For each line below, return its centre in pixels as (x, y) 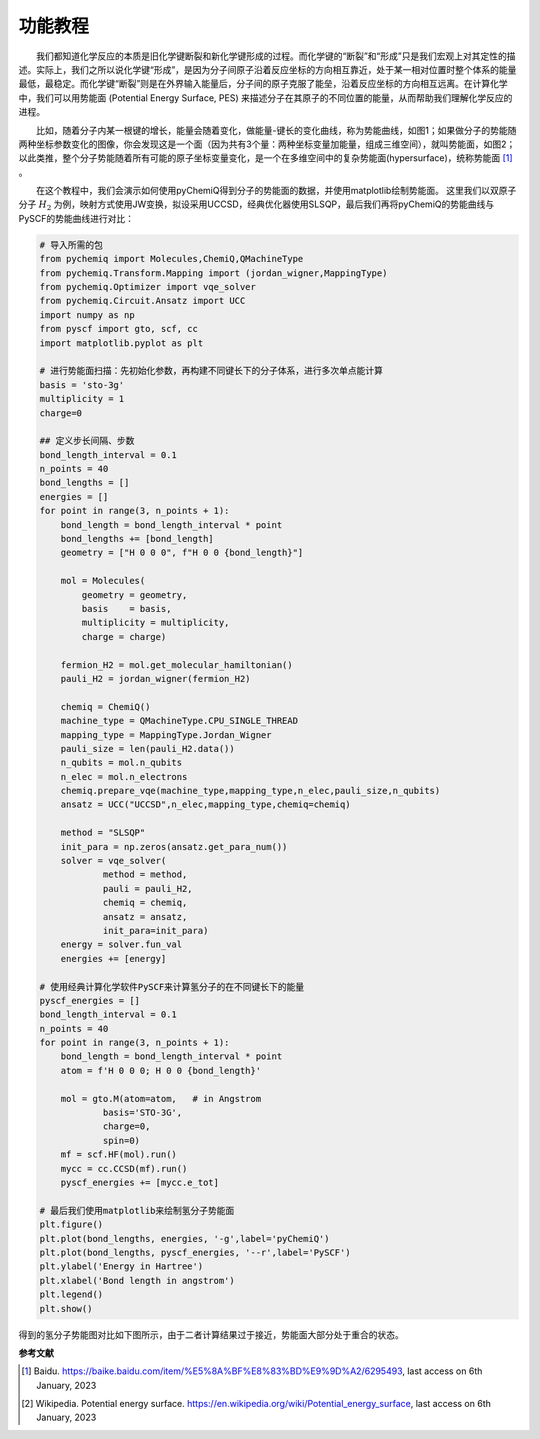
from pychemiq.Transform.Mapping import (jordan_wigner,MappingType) (213, 273)
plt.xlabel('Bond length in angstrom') (137, 1280)
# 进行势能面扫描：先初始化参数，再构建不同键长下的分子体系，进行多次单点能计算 (211, 371)
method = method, (145, 874)
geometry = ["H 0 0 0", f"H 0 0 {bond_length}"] (182, 553)
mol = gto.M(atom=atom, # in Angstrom (161, 1098)
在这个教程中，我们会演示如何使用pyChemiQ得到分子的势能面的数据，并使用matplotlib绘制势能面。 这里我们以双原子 (276, 191)
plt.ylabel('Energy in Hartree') (121, 1266)
